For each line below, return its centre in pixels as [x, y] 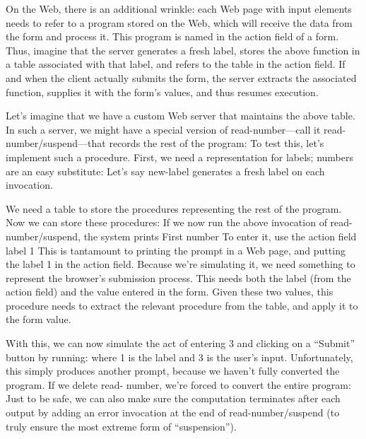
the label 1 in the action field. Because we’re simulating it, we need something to [181, 264]
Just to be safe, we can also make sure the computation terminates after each [173, 398]
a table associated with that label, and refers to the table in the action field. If [176, 64]
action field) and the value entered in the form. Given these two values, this [170, 292]
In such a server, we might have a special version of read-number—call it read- [176, 129]
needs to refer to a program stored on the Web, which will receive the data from [179, 22]
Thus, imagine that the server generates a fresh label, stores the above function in [183, 50]
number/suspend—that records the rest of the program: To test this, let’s [165, 143]
